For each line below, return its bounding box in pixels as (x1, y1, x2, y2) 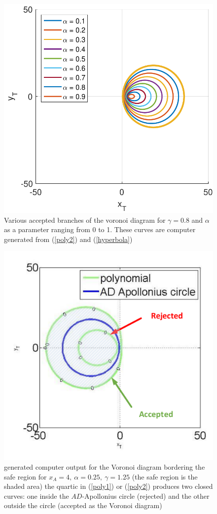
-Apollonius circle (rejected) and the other (82, 490, 210, 501)
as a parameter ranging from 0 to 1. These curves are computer (4, 224, 196, 235)
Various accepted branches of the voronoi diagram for (4, 214, 166, 225)
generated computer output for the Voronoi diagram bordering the (4, 461, 205, 472)
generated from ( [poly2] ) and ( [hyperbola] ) (4, 234, 133, 244)
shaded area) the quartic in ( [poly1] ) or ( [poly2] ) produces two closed (4, 481, 213, 491)
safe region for (4, 471, 47, 481)
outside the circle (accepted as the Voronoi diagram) (4, 500, 162, 511)
